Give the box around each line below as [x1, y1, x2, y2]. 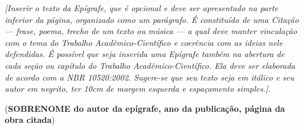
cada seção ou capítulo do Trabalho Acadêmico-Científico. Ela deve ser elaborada [5, 59, 295, 71]
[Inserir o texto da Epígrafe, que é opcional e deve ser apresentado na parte [5, 2, 279, 14]
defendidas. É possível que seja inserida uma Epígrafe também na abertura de [5, 48, 285, 60]
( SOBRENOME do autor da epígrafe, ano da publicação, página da [5, 102, 285, 114]
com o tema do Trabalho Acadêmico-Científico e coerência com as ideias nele [5, 36, 283, 48]
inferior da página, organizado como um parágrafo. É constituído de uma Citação [5, 13, 299, 25]
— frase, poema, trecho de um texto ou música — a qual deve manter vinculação [5, 25, 297, 37]
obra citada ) [5, 114, 55, 126]
